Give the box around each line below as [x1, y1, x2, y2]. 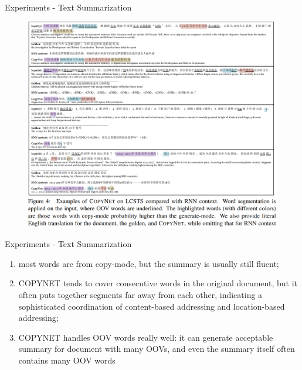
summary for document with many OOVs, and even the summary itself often [18, 342, 295, 355]
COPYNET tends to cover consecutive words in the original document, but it [18, 277, 297, 289]
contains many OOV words [18, 354, 116, 366]
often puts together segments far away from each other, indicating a [18, 288, 263, 300]
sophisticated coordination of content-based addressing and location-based [18, 300, 285, 312]
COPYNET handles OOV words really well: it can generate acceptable [18, 331, 273, 343]
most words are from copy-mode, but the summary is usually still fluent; [18, 257, 279, 269]
